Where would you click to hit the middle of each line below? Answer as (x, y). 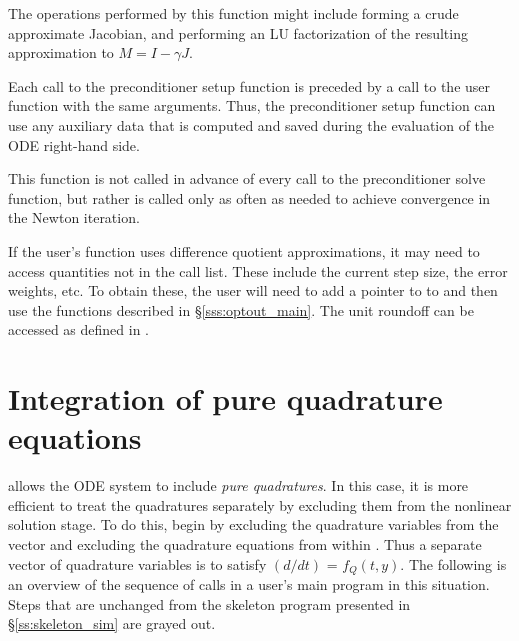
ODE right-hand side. (74, 144)
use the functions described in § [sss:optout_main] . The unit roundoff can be (241, 309)
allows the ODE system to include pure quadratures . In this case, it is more (238, 485)
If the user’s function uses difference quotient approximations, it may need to (244, 250)
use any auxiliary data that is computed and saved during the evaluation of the (251, 124)
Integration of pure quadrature (225, 398)
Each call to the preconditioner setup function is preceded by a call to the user (249, 85)
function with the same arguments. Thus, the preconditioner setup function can (252, 105)
